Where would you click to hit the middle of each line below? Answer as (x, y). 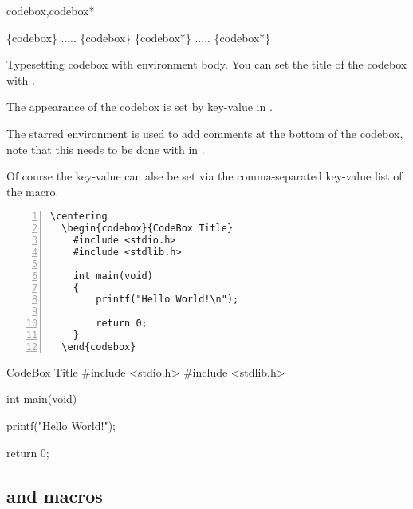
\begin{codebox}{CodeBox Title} (147, 229)
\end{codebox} (99, 347)
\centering (79, 217)
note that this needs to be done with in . (106, 149)
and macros (55, 495)
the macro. (33, 191)
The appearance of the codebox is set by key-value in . (140, 107)
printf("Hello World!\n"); (167, 300)
